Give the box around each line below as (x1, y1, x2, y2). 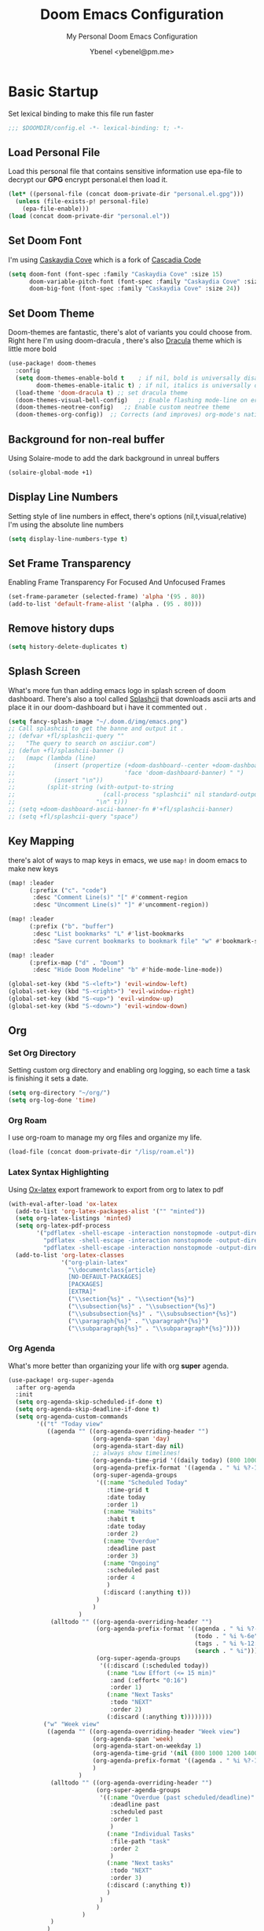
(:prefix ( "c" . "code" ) (28, 886, 108, 895)
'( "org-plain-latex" (60, 1258, 128, 1266)
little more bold (8, 344, 57, 354)
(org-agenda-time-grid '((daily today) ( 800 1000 (92, 1457, 258, 1465)
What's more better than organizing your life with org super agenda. (8, 1361, 229, 1370)
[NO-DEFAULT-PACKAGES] (68, 1273, 143, 1281)
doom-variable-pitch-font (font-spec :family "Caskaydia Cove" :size (28, 277, 262, 285)
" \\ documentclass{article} (68, 1266, 156, 1273)
